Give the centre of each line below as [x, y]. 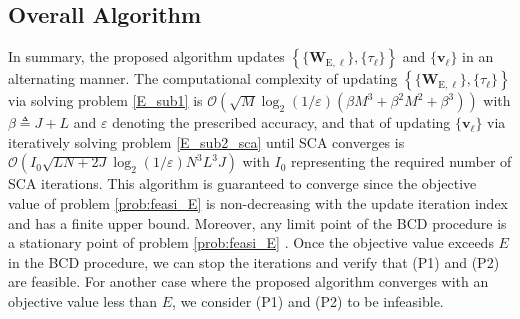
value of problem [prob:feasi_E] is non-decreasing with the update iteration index [258, 202]
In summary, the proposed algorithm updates [146, 56]
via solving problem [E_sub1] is [105, 100]
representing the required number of [401, 161]
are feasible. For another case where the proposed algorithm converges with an [248, 281]
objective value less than [83, 300]
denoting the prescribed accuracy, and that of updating [281, 122]
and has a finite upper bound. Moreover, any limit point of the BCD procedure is [257, 222]
